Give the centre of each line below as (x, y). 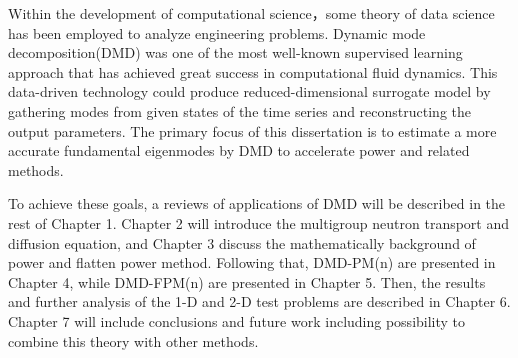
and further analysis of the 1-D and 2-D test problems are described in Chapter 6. (259, 301)
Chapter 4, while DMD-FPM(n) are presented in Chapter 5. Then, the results (247, 281)
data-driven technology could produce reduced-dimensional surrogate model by (249, 91)
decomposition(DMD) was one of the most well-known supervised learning (235, 52)
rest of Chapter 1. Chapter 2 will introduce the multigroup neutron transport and (259, 222)
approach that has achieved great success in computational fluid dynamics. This (253, 71)
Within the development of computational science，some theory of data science (251, 13)
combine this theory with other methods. (133, 340)
